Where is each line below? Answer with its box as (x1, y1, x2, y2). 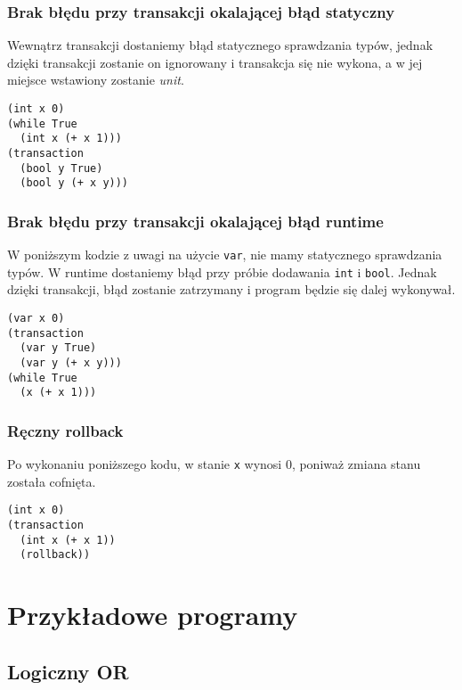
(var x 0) (7, 312, 65, 325)
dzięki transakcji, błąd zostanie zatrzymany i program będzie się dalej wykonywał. (7, 280, 456, 299)
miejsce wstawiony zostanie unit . (7, 70, 184, 89)
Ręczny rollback (7, 419, 124, 441)
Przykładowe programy (7, 596, 298, 633)
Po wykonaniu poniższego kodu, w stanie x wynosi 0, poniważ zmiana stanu (7, 455, 421, 473)
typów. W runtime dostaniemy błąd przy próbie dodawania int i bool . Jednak (7, 262, 437, 281)
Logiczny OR (7, 657, 129, 685)
